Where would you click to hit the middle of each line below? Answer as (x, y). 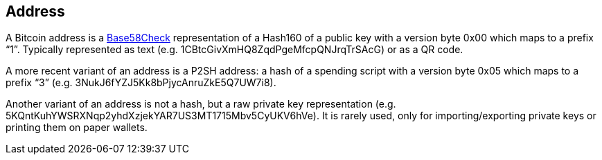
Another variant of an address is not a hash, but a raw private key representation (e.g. (201, 104)
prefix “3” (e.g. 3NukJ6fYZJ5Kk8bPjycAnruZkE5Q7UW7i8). (141, 83)
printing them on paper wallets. (77, 128)
